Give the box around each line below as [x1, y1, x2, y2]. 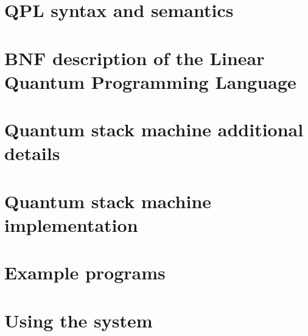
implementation [4, 212, 138, 237]
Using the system [4, 307, 153, 332]
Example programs [4, 260, 166, 285]
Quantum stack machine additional [4, 117, 304, 142]
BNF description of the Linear [4, 45, 265, 70]
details [4, 141, 60, 166]
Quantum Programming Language [4, 69, 296, 94]
